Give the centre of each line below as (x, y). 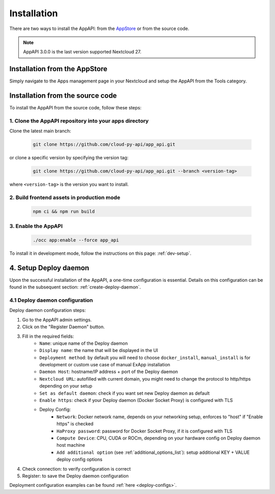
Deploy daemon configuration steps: (48, 310)
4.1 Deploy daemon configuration (51, 300)
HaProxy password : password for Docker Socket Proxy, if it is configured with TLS (145, 431)
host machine (71, 445)
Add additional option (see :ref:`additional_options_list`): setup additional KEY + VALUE (153, 452)
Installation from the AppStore (59, 69)
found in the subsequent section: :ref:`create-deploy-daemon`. (75, 287)
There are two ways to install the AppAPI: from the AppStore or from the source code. (99, 28)
